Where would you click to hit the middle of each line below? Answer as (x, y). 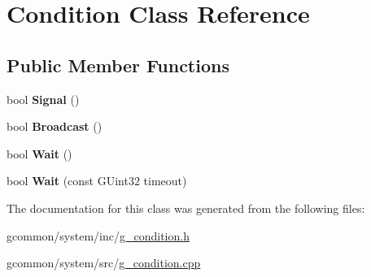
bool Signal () (43, 99)
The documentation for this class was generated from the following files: (186, 208)
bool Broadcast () (55, 126)
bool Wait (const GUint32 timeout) (97, 181)
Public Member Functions (118, 65)
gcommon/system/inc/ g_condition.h (98, 235)
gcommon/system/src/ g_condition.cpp (104, 263)
